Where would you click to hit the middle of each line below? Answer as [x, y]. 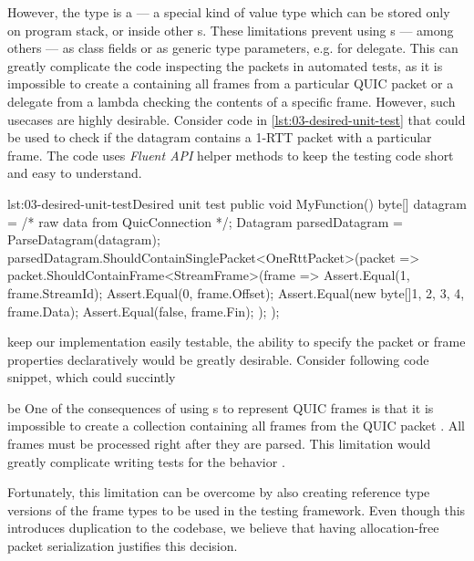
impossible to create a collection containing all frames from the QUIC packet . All [236, 426]
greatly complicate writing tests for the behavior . [146, 461]
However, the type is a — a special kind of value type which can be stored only [229, 12]
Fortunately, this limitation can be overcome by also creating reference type [219, 492]
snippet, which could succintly [92, 377]
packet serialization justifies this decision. [123, 546]
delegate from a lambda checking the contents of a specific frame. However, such [232, 101]
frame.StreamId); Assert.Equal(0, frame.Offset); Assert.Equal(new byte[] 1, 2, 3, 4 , [236, 292]
